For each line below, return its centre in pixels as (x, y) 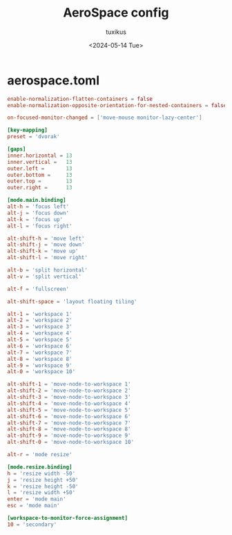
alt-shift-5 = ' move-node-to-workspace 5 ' (69, 410)
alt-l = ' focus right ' (40, 226)
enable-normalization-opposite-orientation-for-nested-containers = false (117, 105)
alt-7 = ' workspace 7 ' (40, 353)
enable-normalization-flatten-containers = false (80, 99)
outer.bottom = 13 (40, 175)
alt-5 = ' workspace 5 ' (40, 340)
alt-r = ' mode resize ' (40, 455)
